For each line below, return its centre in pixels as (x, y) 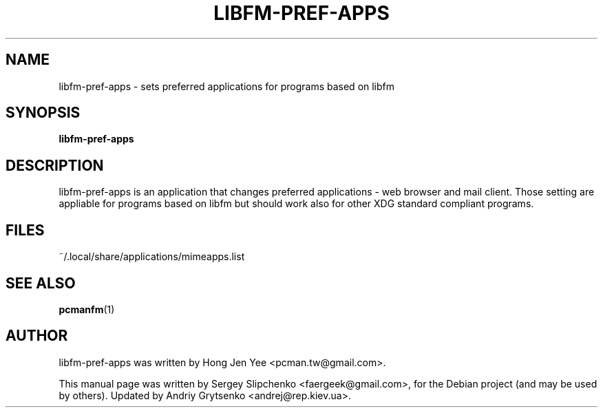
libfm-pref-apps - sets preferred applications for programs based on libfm (227, 86)
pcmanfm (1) (87, 309)
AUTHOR (37, 336)
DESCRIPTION (55, 165)
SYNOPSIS (43, 113)
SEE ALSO (41, 283)
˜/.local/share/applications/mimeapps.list (152, 257)
